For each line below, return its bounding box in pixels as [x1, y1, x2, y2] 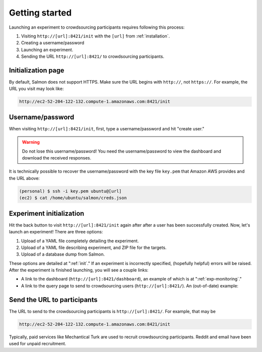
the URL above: [9, 175, 40, 181]
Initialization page [9, 66, 65, 74]
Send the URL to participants [9, 296, 98, 304]
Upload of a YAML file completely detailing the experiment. [21, 238, 139, 244]
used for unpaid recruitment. [9, 341, 66, 347]
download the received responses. [22, 155, 92, 161]
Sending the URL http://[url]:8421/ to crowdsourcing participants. [21, 53, 164, 59]
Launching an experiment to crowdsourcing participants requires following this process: [9, 24, 185, 30]
